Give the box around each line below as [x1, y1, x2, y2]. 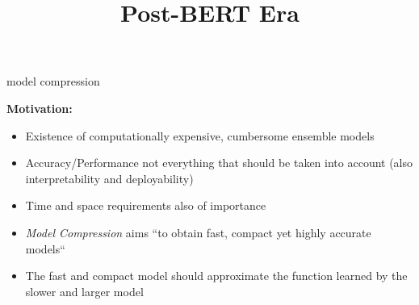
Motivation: [6, 99, 73, 116]
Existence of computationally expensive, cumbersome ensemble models [25, 127, 375, 144]
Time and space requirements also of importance [25, 197, 266, 214]
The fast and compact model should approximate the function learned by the [25, 267, 408, 284]
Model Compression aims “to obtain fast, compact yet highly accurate [25, 224, 371, 240]
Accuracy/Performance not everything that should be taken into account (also [25, 154, 413, 171]
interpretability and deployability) [25, 169, 194, 186]
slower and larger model [25, 282, 144, 299]
